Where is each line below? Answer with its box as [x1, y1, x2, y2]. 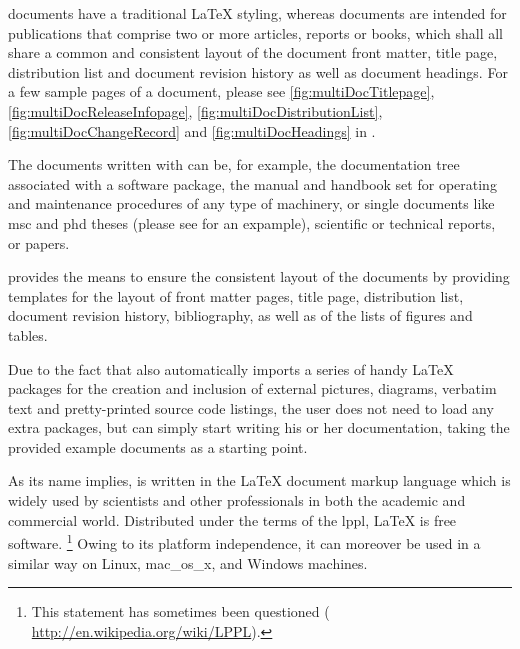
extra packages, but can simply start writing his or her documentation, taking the [8, 417, 510, 438]
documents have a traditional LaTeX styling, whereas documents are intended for [8, 3, 507, 23]
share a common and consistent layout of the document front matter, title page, [8, 42, 498, 63]
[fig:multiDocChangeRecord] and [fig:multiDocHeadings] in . [8, 120, 376, 141]
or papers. [8, 232, 70, 253]
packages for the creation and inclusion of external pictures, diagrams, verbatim [8, 378, 497, 399]
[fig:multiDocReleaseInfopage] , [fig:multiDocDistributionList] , [8, 100, 383, 121]
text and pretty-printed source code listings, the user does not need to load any [8, 397, 494, 418]
